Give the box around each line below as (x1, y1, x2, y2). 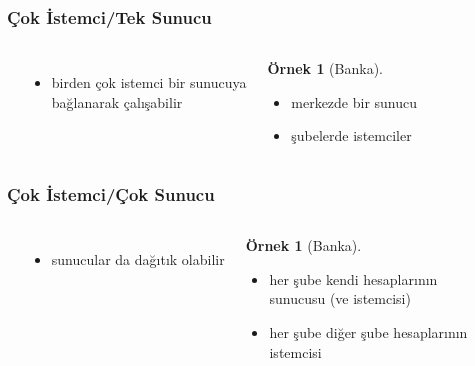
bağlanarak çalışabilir (51, 91, 183, 112)
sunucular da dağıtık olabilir (51, 249, 225, 270)
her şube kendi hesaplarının (269, 268, 438, 289)
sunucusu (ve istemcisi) (269, 288, 411, 309)
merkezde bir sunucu (291, 91, 418, 112)
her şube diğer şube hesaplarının (269, 322, 468, 342)
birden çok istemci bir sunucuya (51, 72, 247, 93)
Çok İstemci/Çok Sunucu (7, 181, 215, 206)
